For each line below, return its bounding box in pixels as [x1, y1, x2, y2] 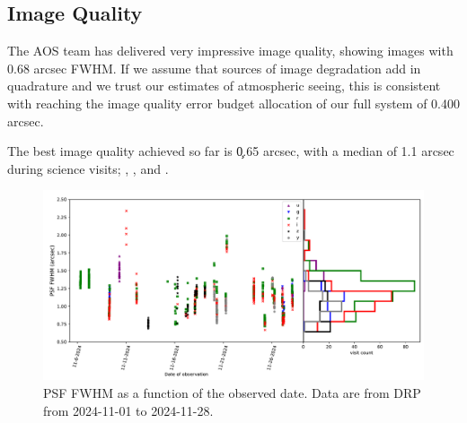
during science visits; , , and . [7, 159, 169, 177]
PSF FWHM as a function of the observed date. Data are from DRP [43, 383, 421, 401]
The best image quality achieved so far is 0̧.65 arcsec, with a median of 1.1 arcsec [7, 142, 454, 160]
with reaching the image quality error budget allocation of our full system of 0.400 [7, 93, 460, 112]
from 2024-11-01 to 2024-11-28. [43, 401, 214, 419]
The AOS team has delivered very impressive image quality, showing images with [7, 41, 454, 60]
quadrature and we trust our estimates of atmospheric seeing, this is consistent [7, 76, 441, 95]
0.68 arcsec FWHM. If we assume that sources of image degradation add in [7, 58, 421, 77]
